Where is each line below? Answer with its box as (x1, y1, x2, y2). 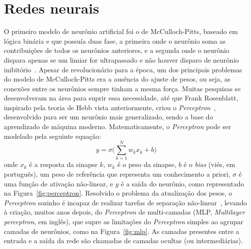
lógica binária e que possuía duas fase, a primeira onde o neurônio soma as (4, 35, 226, 46)
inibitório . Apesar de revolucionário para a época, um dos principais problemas (4, 64, 242, 74)
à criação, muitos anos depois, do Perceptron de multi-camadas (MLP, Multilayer (4, 207, 245, 217)
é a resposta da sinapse (29, 159, 98, 169)
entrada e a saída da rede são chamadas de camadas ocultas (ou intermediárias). (4, 235, 243, 246)
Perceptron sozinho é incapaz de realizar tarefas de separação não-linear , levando (4, 197, 247, 207)
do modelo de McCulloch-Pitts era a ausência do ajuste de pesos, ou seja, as (4, 74, 231, 84)
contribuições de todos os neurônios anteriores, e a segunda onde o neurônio (4, 45, 230, 55)
